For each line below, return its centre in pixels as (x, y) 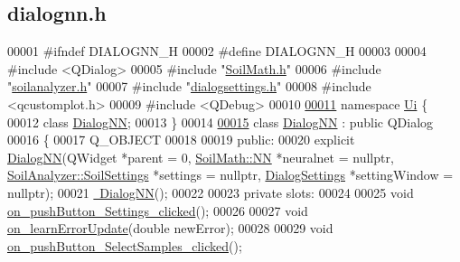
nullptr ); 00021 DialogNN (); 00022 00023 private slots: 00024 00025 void (211, 192)
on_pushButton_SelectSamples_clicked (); (125, 245)
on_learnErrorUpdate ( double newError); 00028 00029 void (170, 228)
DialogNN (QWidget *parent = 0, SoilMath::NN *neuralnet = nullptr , (201, 157)
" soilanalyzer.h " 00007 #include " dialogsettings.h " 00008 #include (189, 86)
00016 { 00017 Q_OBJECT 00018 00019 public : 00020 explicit (181, 140)
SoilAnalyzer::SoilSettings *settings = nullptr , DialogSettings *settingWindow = (230, 175)
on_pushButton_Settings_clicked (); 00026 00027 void (158, 210)
